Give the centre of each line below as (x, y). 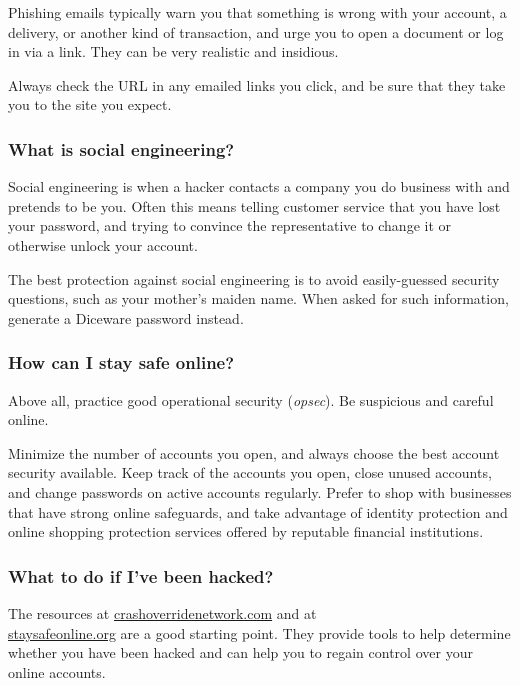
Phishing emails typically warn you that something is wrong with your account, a (257, 12)
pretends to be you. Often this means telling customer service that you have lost (254, 205)
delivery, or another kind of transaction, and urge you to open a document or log (256, 31)
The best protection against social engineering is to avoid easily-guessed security (254, 278)
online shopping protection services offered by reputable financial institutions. (246, 531)
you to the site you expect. (90, 104)
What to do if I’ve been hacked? (141, 575)
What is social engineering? (121, 148)
